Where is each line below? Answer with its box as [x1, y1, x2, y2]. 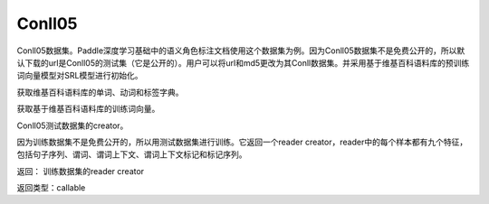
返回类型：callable [16, 182, 86, 193]
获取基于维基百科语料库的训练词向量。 [16, 104, 160, 115]
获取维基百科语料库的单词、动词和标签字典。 [16, 87, 184, 97]
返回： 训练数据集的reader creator [16, 165, 145, 176]
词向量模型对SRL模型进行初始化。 [16, 70, 143, 81]
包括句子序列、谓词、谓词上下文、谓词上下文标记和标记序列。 [16, 149, 247, 160]
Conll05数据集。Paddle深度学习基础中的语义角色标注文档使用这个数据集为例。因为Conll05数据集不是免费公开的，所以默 [16, 45, 465, 56]
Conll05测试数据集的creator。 [16, 120, 129, 131]
